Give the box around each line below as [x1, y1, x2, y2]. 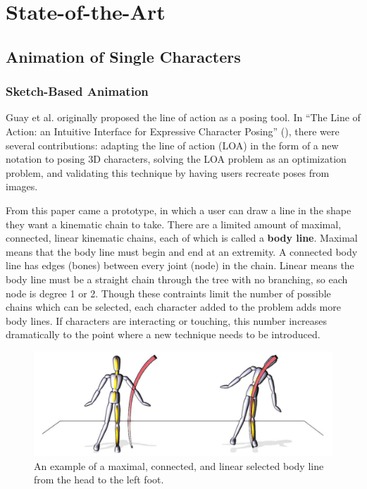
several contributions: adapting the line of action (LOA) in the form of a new [6, 137, 339, 152]
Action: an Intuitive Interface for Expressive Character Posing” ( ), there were [6, 123, 340, 138]
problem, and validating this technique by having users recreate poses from [6, 165, 330, 180]
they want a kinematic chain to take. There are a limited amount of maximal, [6, 216, 342, 231]
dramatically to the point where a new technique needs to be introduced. [6, 327, 321, 342]
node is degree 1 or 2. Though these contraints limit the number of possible [6, 285, 331, 300]
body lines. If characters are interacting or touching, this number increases [6, 313, 328, 328]
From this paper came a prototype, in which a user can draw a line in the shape [6, 202, 352, 217]
